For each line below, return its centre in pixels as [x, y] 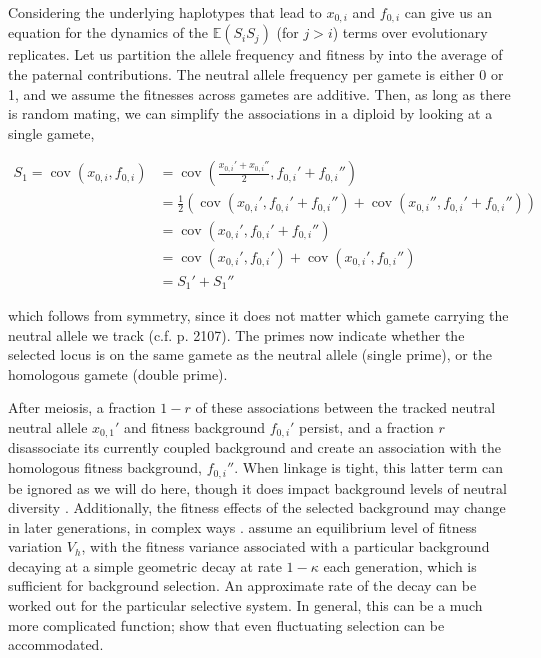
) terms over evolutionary [410, 32]
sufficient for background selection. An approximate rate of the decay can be [242, 585]
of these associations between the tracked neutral [345, 407]
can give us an [448, 12]
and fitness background [195, 427]
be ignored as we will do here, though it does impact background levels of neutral [257, 487]
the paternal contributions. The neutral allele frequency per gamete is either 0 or [256, 74]
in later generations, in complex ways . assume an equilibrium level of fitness [242, 526]
